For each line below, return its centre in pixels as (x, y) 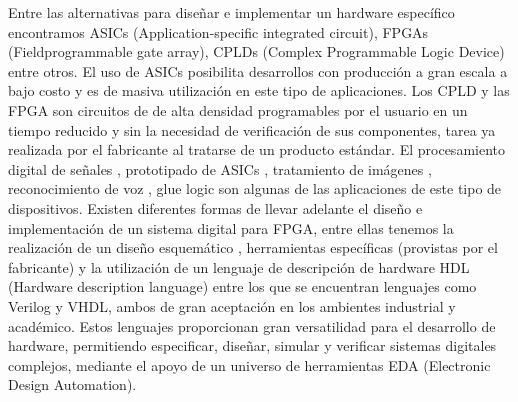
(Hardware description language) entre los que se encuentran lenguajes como (242, 286)
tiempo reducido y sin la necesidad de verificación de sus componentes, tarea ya (252, 129)
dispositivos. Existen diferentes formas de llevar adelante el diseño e (215, 207)
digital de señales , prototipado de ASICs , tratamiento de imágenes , (220, 168)
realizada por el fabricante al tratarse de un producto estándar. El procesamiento (256, 149)
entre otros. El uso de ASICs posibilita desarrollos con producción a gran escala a (258, 70)
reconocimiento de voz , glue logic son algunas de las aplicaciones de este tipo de (255, 188)
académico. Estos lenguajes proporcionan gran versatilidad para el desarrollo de (252, 325)
